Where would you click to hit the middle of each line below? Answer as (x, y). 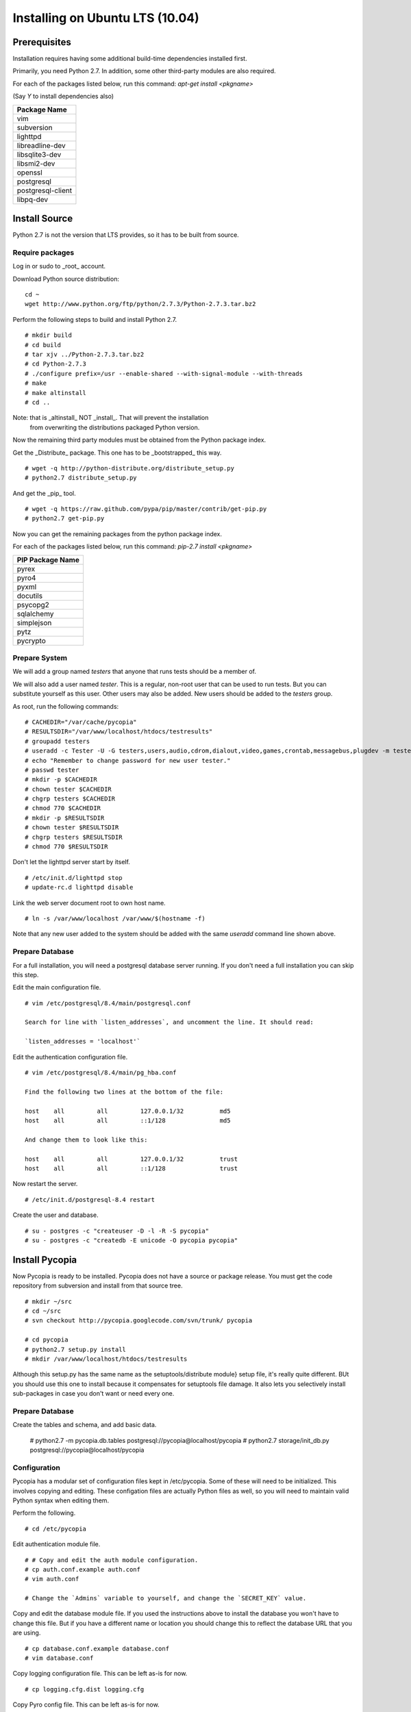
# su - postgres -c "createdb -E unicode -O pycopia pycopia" (132, 1240)
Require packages (43, 252)
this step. (26, 974)
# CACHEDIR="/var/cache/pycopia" (81, 722)
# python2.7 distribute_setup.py (81, 478)
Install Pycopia (45, 1260)
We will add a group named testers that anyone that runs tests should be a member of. (135, 672)
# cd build (43, 345)
